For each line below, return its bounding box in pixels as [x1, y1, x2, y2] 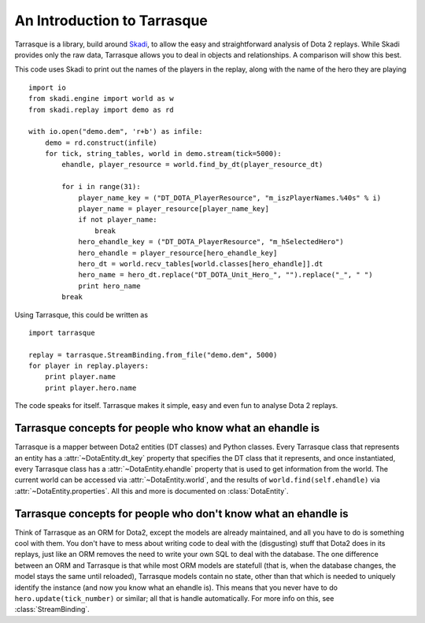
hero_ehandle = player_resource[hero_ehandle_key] [78, 248, 278, 258]
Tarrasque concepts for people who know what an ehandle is [14, 421, 320, 435]
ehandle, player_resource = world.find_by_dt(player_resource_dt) [61, 160, 323, 169]
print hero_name [78, 281, 141, 291]
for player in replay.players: [28, 362, 150, 370]
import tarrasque [28, 328, 95, 337]
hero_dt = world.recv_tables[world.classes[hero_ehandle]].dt [78, 259, 323, 268]
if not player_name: [78, 215, 157, 224]
